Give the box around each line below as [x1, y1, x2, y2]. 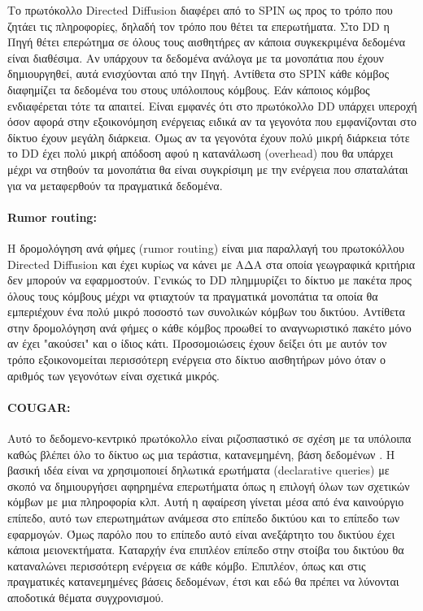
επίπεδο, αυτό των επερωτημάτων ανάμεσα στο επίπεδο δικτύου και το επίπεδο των [7, 509, 400, 526]
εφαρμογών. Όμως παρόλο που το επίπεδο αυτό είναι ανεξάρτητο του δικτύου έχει [7, 525, 395, 542]
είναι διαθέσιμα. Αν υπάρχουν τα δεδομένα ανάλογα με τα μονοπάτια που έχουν [7, 49, 384, 66]
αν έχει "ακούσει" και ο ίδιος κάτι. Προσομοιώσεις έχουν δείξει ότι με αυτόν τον [7, 335, 387, 352]
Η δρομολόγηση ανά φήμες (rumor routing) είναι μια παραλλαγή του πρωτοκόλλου [7, 239, 404, 256]
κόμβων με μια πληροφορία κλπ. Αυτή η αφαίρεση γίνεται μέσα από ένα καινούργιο [7, 493, 404, 510]
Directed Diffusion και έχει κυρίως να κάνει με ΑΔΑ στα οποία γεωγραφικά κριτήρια [7, 255, 416, 272]
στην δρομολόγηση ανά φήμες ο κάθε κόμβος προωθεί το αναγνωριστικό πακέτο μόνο [7, 318, 412, 336]
